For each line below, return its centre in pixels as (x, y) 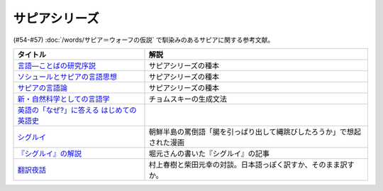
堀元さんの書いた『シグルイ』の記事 (209, 153)
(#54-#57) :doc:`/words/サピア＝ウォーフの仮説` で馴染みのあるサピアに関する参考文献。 (144, 40)
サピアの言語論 (42, 87)
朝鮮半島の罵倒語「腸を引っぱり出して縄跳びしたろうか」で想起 (255, 131)
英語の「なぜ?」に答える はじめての (77, 110)
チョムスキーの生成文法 (188, 99)
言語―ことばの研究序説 (56, 65)
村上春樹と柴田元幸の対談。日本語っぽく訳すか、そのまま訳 (248, 165)
